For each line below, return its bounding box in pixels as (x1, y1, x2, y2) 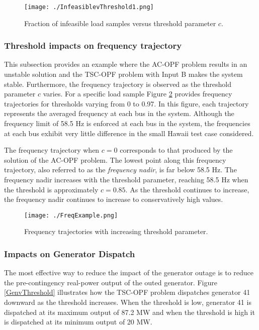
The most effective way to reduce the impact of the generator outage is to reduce (4, 267, 254, 278)
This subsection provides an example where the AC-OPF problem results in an (4, 59, 247, 69)
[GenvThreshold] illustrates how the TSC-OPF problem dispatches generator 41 (4, 287, 250, 297)
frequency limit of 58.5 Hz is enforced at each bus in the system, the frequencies (4, 118, 250, 129)
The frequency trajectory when (4, 145, 100, 155)
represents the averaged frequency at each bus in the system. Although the (4, 108, 234, 119)
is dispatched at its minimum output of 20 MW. (4, 316, 152, 327)
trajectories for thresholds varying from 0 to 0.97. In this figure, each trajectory (4, 98, 249, 108)
